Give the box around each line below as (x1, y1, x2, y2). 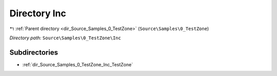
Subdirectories (9, 48, 58, 57)
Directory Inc (9, 8, 66, 19)
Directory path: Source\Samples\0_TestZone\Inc (9, 35, 122, 41)
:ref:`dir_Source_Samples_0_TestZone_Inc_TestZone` (22, 61, 133, 67)
